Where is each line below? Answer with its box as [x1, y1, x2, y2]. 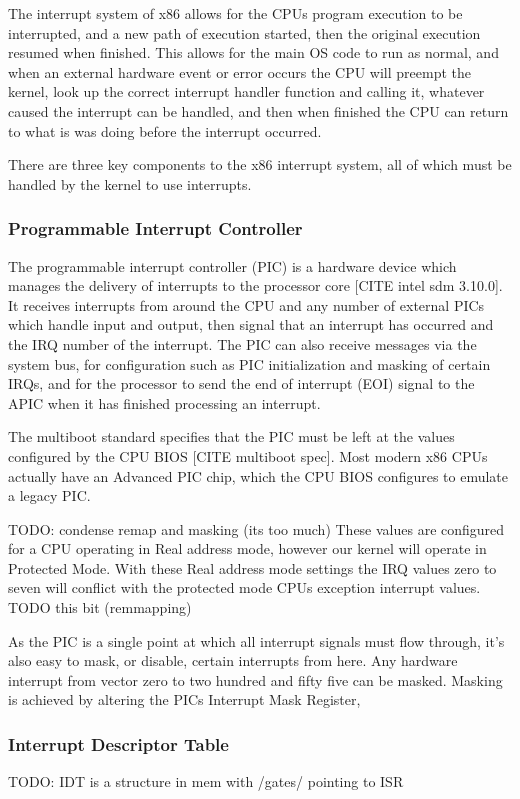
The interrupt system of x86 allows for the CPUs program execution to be [8, 3, 463, 23]
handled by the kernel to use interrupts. [8, 173, 252, 194]
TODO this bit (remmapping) [8, 597, 192, 618]
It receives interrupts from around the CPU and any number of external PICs [8, 294, 485, 315]
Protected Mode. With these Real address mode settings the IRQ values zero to [8, 557, 497, 578]
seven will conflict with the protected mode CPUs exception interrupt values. [8, 577, 481, 598]
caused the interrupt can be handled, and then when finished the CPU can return [8, 100, 509, 121]
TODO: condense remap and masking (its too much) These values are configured [8, 518, 505, 539]
